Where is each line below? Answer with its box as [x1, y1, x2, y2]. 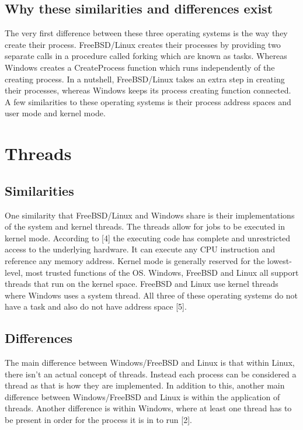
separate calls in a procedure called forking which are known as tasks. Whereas [5, 50, 287, 62]
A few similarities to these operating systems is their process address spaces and [5, 95, 291, 107]
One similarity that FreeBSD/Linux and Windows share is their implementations [5, 209, 295, 221]
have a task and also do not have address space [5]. [5, 300, 187, 313]
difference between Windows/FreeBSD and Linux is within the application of [5, 390, 280, 403]
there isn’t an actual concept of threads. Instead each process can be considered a [5, 367, 297, 380]
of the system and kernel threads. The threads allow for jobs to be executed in [5, 220, 285, 233]
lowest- [267, 254, 292, 266]
